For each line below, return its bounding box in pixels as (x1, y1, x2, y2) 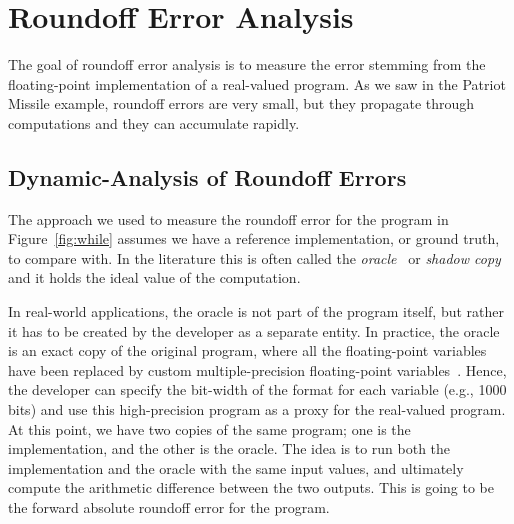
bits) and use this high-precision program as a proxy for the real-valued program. (8, 399, 506, 420)
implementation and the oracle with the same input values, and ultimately (8, 457, 464, 478)
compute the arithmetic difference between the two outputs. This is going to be (8, 477, 494, 498)
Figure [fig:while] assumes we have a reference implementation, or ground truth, (8, 228, 500, 249)
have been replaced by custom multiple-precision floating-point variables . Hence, (8, 359, 507, 380)
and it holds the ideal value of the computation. (8, 267, 301, 288)
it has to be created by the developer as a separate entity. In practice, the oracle (8, 320, 500, 341)
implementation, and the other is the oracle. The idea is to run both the (8, 438, 451, 459)
